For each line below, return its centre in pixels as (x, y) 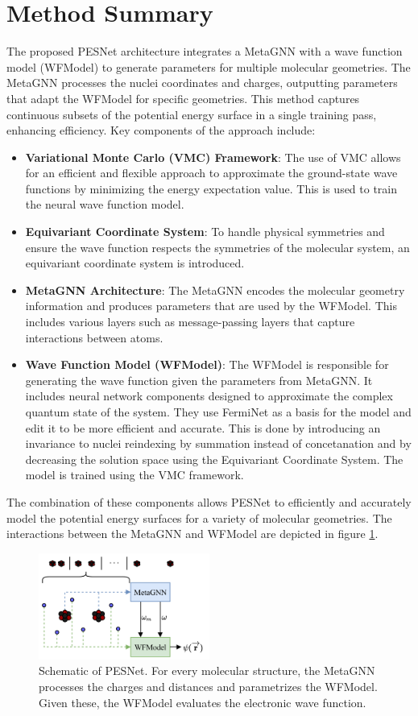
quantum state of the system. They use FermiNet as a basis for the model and (218, 412)
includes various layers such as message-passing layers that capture (190, 322)
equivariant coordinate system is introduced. (135, 263)
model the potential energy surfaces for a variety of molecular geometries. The (199, 517)
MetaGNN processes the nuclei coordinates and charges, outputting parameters (202, 83)
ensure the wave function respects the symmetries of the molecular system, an (217, 247)
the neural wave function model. (105, 204)
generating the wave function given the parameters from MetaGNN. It (199, 380)
